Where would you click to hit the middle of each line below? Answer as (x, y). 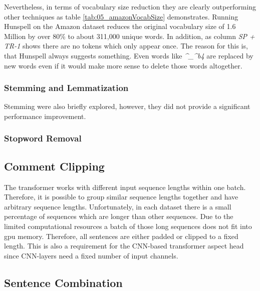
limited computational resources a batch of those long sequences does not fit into (128, 226)
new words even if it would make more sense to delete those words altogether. (123, 65)
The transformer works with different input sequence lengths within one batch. (125, 187)
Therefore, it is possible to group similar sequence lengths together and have (121, 197)
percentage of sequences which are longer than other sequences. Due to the (119, 216)
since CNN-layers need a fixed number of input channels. (91, 255)
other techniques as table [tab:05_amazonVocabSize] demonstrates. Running (121, 16)
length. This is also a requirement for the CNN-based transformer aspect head (124, 246)
